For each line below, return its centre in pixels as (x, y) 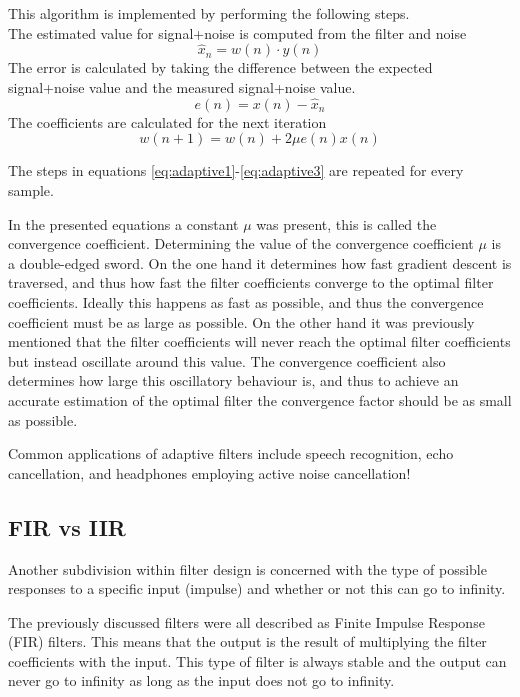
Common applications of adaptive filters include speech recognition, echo (231, 453)
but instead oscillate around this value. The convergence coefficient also (227, 360)
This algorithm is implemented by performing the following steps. (209, 13)
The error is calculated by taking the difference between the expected (220, 67)
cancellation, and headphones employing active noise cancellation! (209, 472)
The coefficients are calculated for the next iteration (167, 121)
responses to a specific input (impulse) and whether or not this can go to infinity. (257, 588)
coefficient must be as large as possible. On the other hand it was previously (241, 321)
